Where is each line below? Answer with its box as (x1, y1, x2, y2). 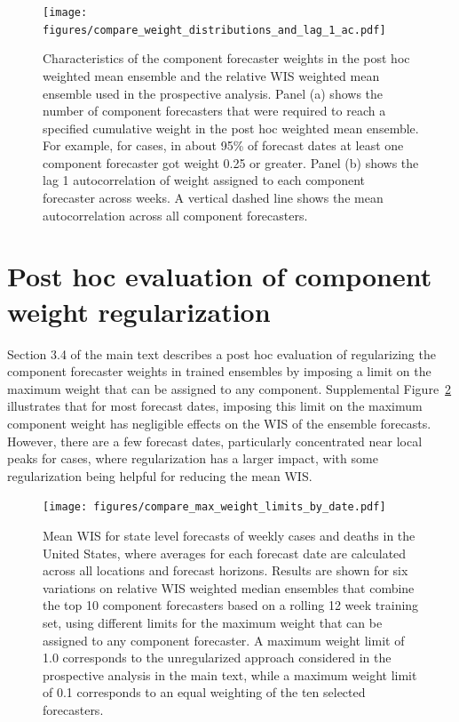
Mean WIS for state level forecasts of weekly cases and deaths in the (43, 525, 415, 544)
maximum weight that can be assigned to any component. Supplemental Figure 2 (7, 379, 452, 397)
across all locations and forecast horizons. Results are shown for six (43, 561, 408, 580)
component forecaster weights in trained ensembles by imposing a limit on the (7, 362, 431, 381)
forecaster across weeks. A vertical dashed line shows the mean (43, 189, 384, 207)
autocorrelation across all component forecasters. (43, 205, 308, 224)
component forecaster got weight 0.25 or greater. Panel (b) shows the (43, 153, 419, 172)
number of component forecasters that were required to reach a (43, 101, 386, 120)
